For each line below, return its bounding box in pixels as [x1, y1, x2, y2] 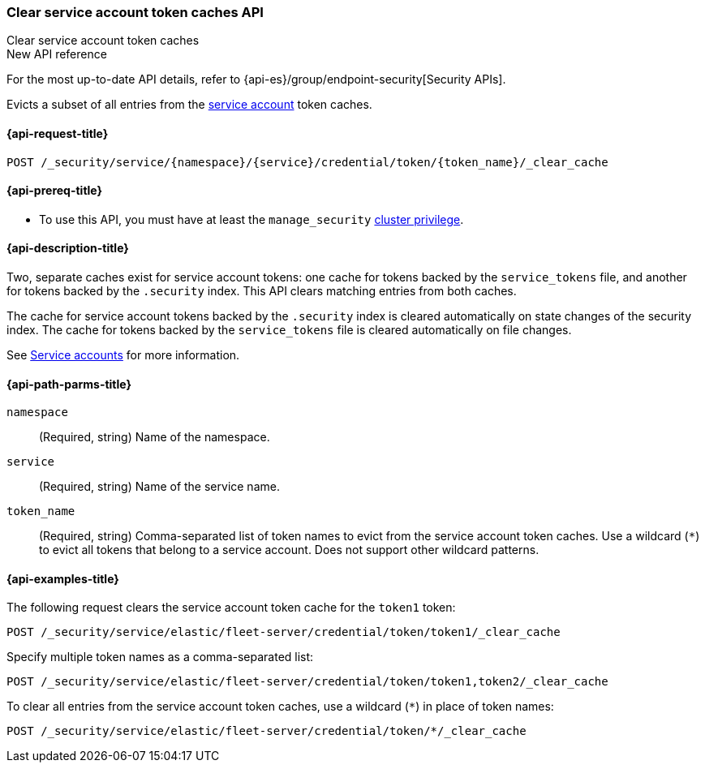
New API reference [6, 47, 107, 62]
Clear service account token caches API [6, 4, 264, 20]
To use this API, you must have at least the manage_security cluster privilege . [39, 212, 464, 226]
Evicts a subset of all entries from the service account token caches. [6, 97, 372, 112]
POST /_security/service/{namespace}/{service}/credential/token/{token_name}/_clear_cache [6, 155, 608, 169]
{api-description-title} [6, 241, 129, 256]
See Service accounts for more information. [6, 348, 240, 363]
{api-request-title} [6, 126, 109, 140]
